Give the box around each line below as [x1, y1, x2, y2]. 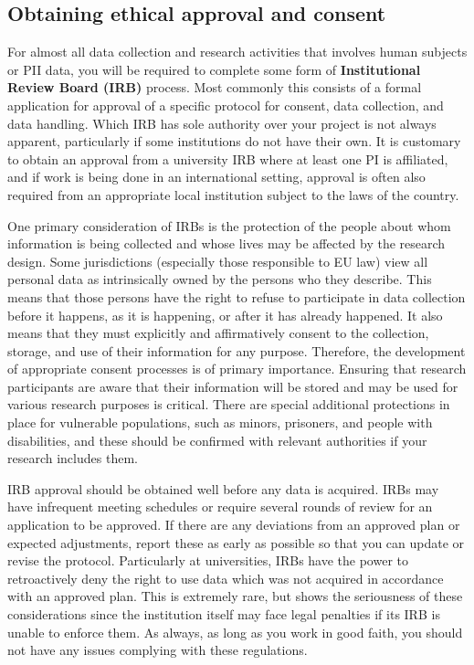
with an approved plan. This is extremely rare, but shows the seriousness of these [7, 586, 463, 606]
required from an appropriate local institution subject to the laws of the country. [7, 185, 459, 204]
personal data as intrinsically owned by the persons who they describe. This [7, 269, 432, 289]
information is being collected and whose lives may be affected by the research [7, 234, 446, 253]
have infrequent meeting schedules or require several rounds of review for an [7, 497, 433, 516]
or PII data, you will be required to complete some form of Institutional [7, 59, 421, 79]
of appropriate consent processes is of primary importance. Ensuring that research [7, 359, 467, 378]
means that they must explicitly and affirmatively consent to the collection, [7, 323, 429, 343]
